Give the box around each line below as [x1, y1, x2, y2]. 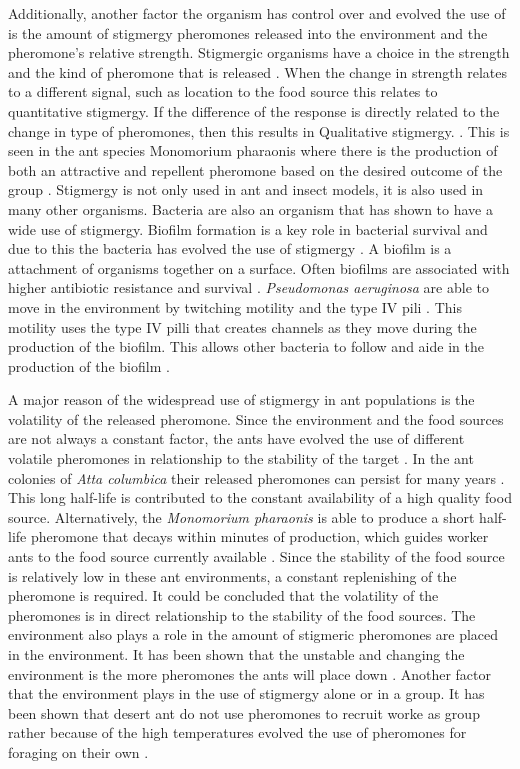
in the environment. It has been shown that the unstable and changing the [8, 644, 465, 664]
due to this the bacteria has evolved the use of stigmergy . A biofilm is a [8, 238, 452, 259]
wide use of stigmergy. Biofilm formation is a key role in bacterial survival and [8, 218, 488, 239]
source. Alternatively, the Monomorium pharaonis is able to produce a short [8, 506, 475, 527]
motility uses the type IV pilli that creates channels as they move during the [8, 316, 477, 337]
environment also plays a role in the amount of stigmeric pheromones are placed [8, 624, 499, 645]
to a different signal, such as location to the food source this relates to [8, 81, 438, 102]
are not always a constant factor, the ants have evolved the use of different [8, 428, 465, 449]
